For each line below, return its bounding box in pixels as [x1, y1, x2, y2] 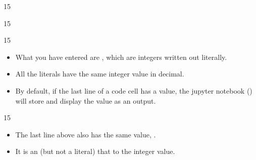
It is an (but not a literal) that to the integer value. [15, 146, 175, 156]
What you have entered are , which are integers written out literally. [15, 51, 227, 62]
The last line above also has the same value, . [15, 129, 156, 139]
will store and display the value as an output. [15, 95, 156, 106]
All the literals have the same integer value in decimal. [15, 68, 184, 79]
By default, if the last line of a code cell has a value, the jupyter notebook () [15, 85, 252, 96]
